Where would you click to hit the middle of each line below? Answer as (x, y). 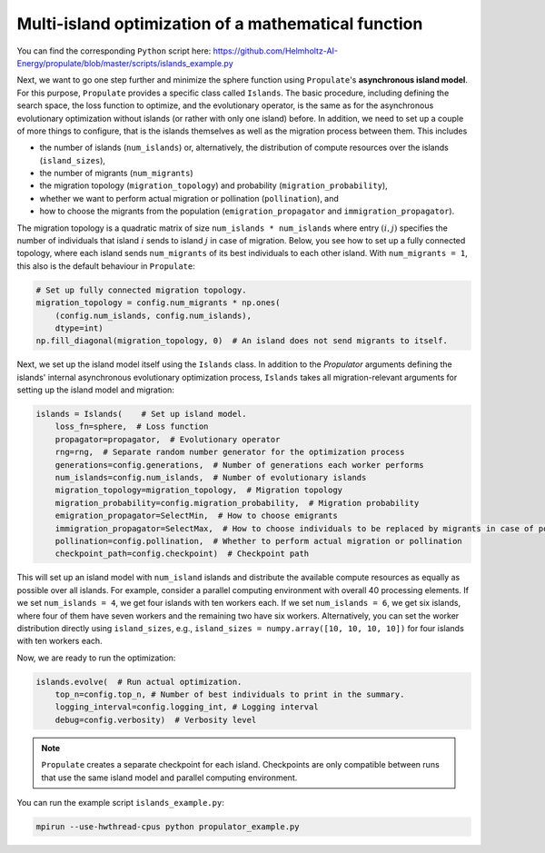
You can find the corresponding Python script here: (114, 51)
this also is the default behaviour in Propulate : (106, 266)
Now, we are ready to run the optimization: (96, 658)
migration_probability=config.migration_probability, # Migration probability (237, 503)
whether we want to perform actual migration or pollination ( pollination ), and (189, 198)
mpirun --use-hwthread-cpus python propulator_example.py (168, 827)
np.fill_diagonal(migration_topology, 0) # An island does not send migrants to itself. (242, 341)
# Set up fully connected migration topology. (141, 290)
